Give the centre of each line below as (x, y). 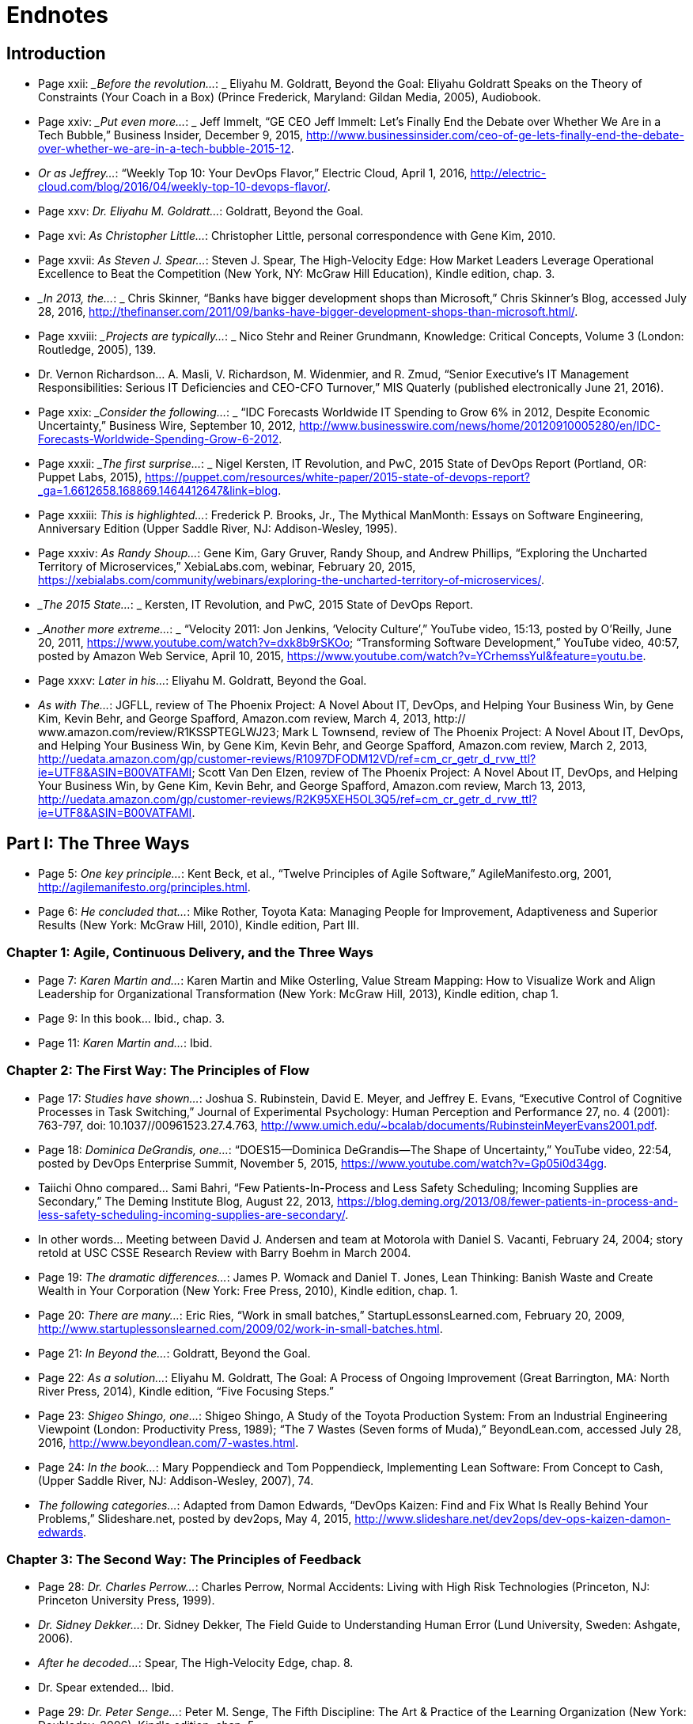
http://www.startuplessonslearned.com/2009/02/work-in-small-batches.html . (240, 1328)
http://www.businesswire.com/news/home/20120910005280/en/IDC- (479, 426)
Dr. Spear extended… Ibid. (106, 1688)
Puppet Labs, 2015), (90, 477)
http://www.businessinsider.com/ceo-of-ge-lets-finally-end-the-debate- (495, 135)
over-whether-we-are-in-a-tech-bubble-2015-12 (165, 149)
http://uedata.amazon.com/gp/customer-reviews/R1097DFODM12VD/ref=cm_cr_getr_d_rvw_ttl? (287, 759)
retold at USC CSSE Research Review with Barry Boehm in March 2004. (225, 1252)
